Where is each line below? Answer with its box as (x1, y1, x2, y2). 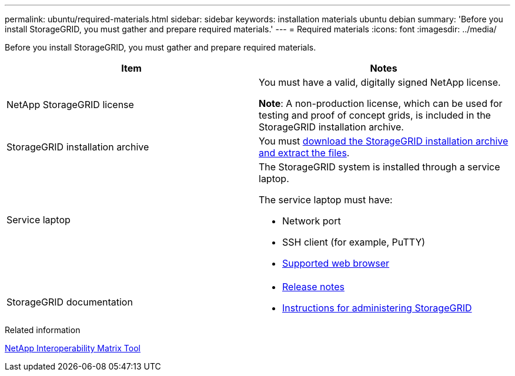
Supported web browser (282, 257, 390, 269)
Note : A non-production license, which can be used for (259, 98, 503, 109)
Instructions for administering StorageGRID (282, 302, 472, 314)
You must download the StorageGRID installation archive (259, 135, 509, 147)
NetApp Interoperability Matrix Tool (5, 343, 141, 353)
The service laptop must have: (259, 194, 393, 206)
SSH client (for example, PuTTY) (282, 236, 426, 248)
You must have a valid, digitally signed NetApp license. (259, 76, 501, 88)
